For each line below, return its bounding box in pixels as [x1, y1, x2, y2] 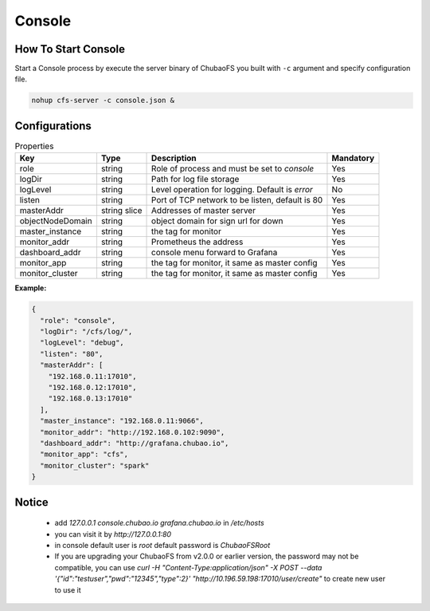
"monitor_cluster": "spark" [40, 461, 150, 470]
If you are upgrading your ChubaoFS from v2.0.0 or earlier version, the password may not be [54, 551, 359, 562]
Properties [14, 140, 54, 152]
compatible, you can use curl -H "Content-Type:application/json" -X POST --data [54, 562, 322, 572]
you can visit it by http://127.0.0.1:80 [54, 529, 171, 538]
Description [151, 152, 197, 164]
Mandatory [331, 152, 375, 164]
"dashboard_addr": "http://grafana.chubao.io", [40, 439, 229, 447]
